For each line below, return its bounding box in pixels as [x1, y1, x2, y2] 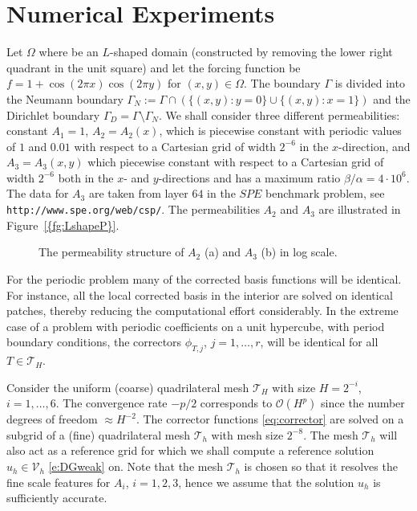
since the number [321, 394, 405, 411]
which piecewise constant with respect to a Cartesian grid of [87, 153, 384, 170]
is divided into [334, 75, 405, 92]
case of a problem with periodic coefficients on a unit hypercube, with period [6, 317, 385, 334]
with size [272, 378, 316, 395]
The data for [6, 185, 69, 202]
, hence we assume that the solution [178, 473, 354, 490]
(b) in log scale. [261, 243, 338, 260]
